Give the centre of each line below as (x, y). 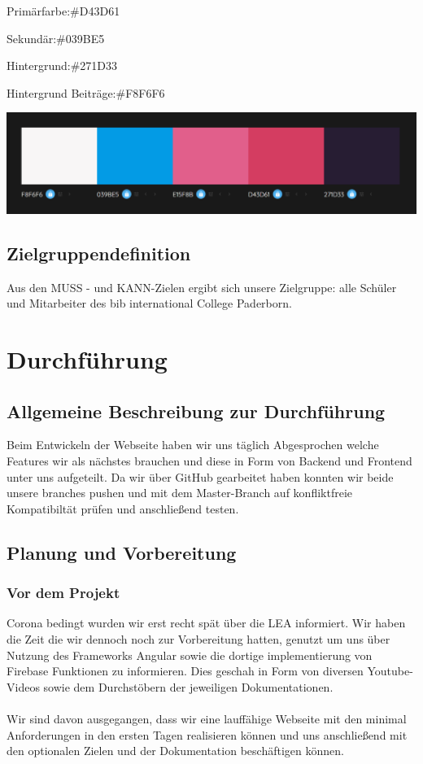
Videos (23, 686)
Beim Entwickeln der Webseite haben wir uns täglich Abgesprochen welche (193, 445)
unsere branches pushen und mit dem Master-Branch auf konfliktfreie (179, 493)
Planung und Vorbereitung (122, 552)
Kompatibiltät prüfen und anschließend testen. (123, 508)
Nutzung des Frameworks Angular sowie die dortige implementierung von (190, 655)
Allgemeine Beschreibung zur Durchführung (196, 410)
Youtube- (390, 671)
